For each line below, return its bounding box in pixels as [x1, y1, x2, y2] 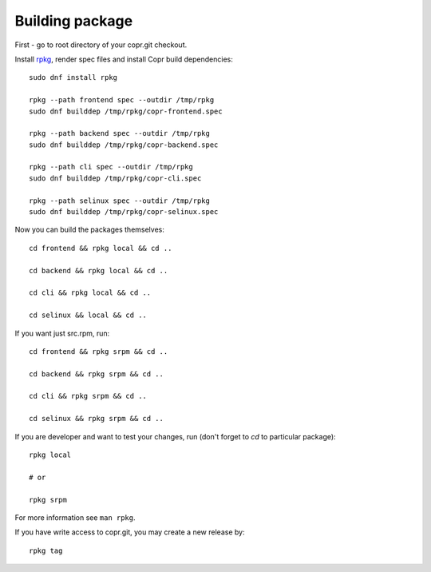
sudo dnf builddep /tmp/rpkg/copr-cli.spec [29, 173, 202, 183]
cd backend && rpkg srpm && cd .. [29, 369, 164, 379]
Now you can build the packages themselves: [14, 224, 165, 235]
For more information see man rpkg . [14, 513, 136, 522]
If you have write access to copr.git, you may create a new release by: [14, 527, 245, 537]
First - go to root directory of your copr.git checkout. [14, 40, 188, 50]
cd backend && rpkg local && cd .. [29, 266, 168, 275]
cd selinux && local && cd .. [29, 311, 148, 320]
